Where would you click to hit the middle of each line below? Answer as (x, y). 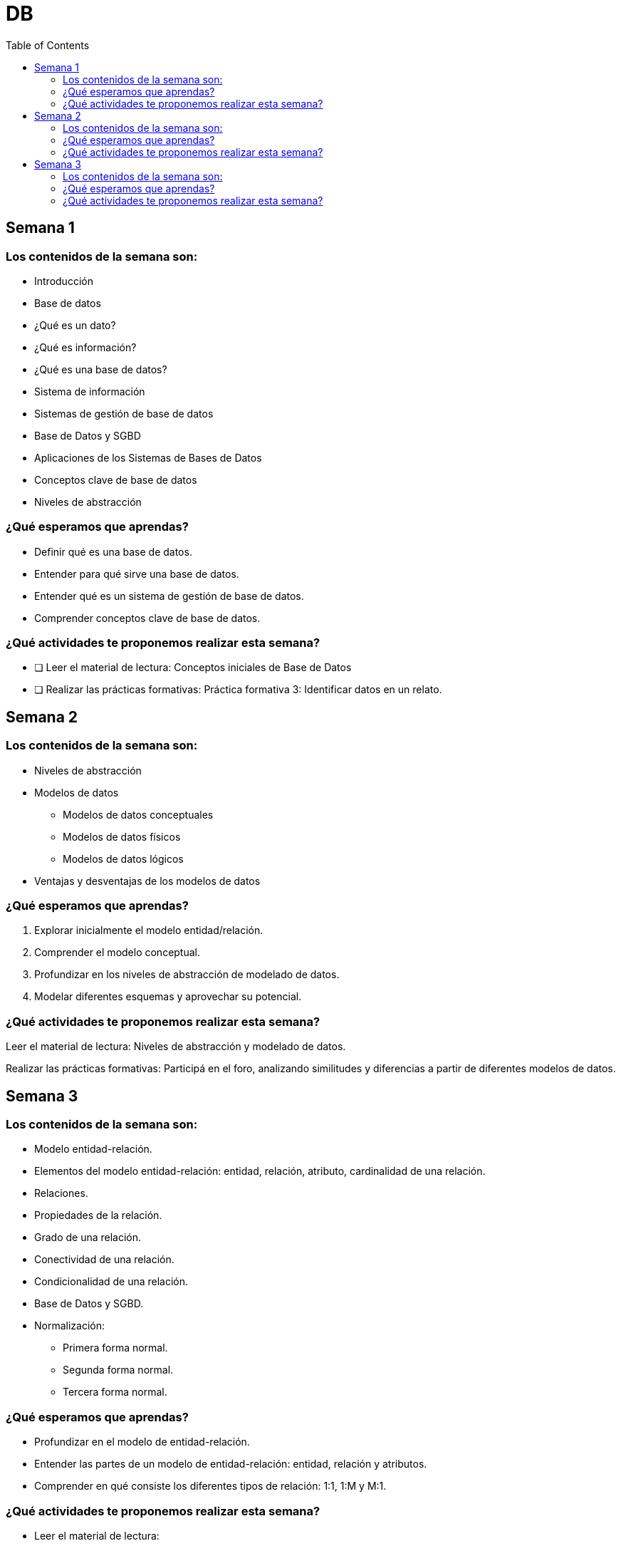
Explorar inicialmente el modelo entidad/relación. (149, 930)
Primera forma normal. (115, 1348)
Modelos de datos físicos (122, 836)
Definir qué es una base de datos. (113, 551)
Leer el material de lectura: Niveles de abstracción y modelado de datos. (176, 1047)
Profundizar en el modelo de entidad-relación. (142, 1442)
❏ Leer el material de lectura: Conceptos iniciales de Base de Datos (193, 668)
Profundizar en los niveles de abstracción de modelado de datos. (187, 975)
